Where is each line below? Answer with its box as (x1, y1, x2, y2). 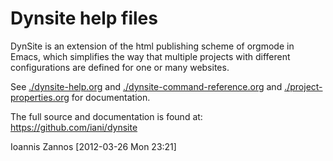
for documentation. (71, 91, 151, 103)
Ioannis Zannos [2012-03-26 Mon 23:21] (10, 140, 177, 152)
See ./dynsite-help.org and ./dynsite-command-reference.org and (10, 80, 283, 92)
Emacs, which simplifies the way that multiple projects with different (10, 50, 291, 62)
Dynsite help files (10, 7, 158, 30)
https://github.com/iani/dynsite (10, 121, 138, 133)
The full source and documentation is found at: (10, 110, 203, 122)
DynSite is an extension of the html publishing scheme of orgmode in (10, 40, 295, 52)
